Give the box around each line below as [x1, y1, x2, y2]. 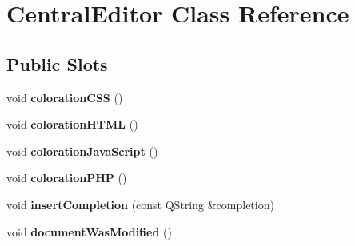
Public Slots [6, 51, 108, 76]
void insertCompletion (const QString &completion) [6, 196, 274, 212]
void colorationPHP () [6, 169, 127, 186]
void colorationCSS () [6, 89, 123, 105]
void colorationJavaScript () [6, 142, 158, 159]
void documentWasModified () [6, 223, 172, 240]
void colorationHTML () [6, 116, 138, 133]
